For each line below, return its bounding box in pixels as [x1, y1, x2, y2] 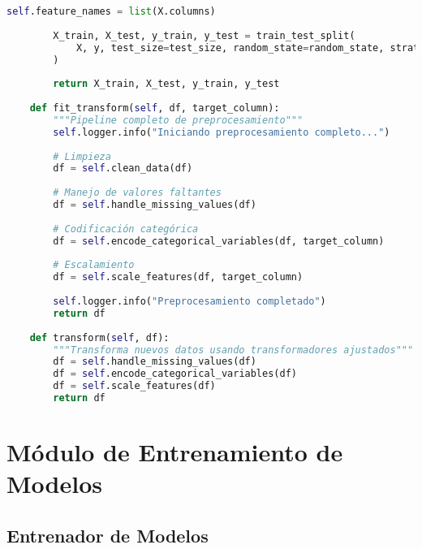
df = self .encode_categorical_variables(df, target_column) [53, 235, 385, 247]
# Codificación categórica [53, 223, 199, 235]
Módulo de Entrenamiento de [6, 435, 343, 469]
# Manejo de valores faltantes [53, 187, 222, 199]
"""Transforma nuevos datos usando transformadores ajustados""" [53, 344, 414, 356]
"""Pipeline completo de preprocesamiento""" [53, 114, 304, 126]
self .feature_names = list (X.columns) [6, 6, 216, 17]
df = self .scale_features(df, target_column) [53, 271, 304, 283]
